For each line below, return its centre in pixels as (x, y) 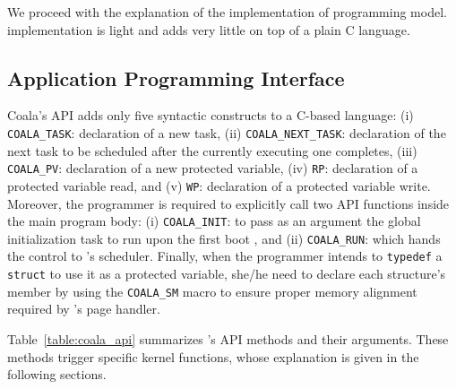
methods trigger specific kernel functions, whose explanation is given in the (213, 356)
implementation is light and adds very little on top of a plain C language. (209, 29)
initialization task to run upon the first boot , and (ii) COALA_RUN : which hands (224, 238)
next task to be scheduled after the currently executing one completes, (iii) (212, 150)
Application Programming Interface (176, 78)
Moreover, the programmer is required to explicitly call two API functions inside (228, 203)
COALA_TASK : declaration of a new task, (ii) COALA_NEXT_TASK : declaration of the (227, 132)
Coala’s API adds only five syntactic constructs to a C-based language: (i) (211, 115)
